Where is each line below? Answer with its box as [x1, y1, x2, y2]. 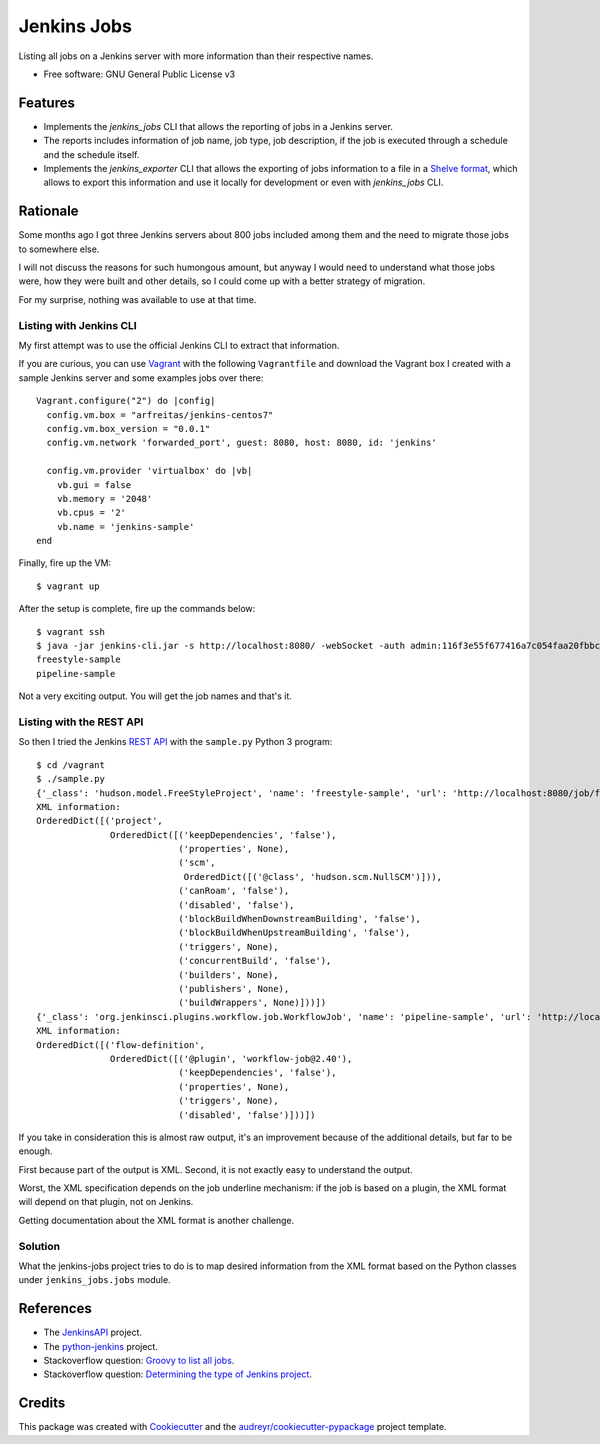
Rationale [18, 203, 79, 220]
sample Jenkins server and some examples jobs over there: [18, 371, 264, 384]
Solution [18, 1239, 61, 1253]
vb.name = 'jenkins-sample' [56, 521, 195, 532]
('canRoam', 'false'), [178, 885, 290, 897]
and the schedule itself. [43, 148, 140, 160]
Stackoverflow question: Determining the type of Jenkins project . [43, 1368, 312, 1380]
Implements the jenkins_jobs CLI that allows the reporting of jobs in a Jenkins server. [43, 120, 394, 132]
